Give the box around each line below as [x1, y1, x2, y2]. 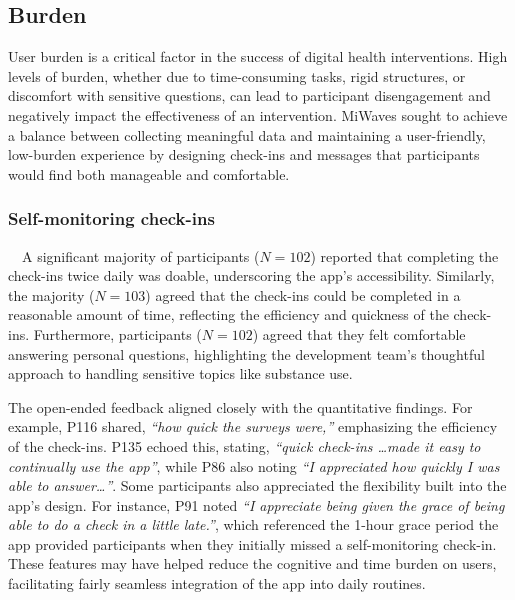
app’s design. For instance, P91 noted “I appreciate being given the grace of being [8, 494, 505, 515]
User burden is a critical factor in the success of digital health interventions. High [8, 46, 508, 67]
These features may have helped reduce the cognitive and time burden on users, [8, 553, 497, 574]
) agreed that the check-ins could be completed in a [145, 284, 461, 305]
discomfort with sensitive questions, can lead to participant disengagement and [8, 85, 491, 106]
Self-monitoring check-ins [8, 206, 215, 231]
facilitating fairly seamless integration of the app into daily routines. [8, 573, 426, 594]
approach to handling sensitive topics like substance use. [8, 363, 353, 384]
